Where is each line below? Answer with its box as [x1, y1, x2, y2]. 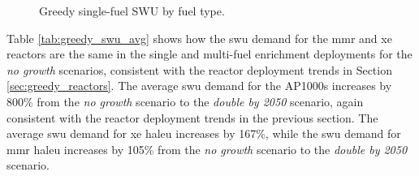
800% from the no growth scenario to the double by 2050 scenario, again [6, 92, 364, 109]
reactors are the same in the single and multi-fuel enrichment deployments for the [6, 45, 413, 62]
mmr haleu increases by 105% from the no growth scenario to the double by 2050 [6, 140, 408, 157]
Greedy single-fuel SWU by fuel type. [39, 2, 225, 19]
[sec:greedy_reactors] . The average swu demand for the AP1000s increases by [6, 77, 392, 94]
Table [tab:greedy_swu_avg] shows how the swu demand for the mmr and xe [6, 29, 392, 46]
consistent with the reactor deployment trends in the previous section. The [6, 109, 378, 126]
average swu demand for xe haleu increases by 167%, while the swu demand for [6, 125, 401, 142]
